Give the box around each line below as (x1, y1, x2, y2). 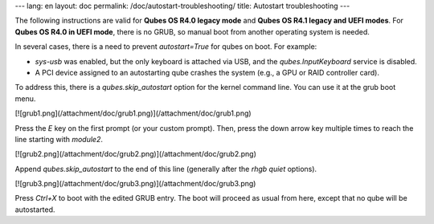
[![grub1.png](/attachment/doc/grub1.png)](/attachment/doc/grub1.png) (14, 108, 252, 118)
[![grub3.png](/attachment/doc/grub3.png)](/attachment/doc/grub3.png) (14, 179, 256, 189)
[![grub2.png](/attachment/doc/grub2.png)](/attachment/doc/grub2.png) (14, 149, 257, 159)
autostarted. (14, 205, 55, 214)
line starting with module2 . (14, 134, 104, 144)
